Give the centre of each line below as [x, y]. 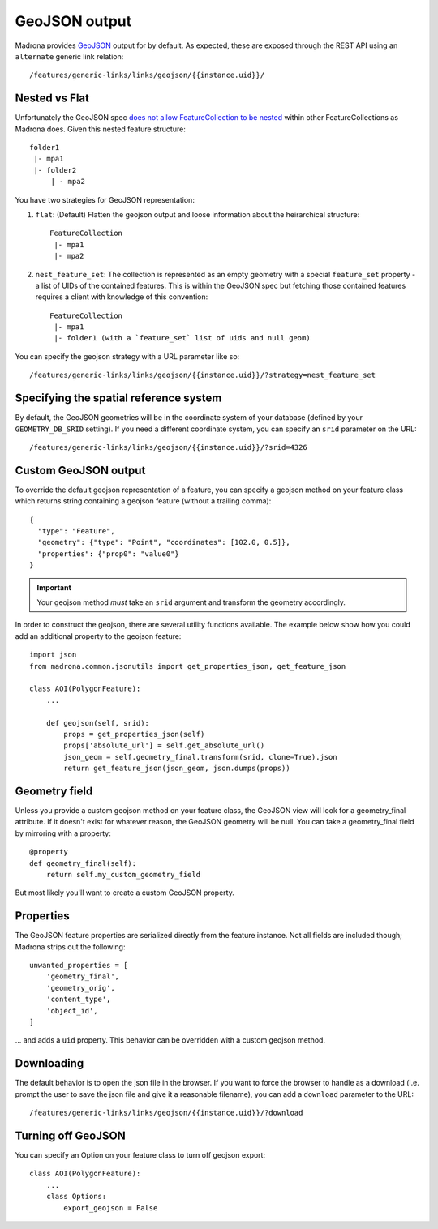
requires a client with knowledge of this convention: [122, 297]
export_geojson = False [111, 1208]
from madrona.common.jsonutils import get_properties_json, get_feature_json [188, 666]
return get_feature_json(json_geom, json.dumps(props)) [177, 769]
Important [54, 587]
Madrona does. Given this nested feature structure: [100, 129]
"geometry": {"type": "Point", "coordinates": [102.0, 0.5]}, [164, 542]
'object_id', [72, 1011]
